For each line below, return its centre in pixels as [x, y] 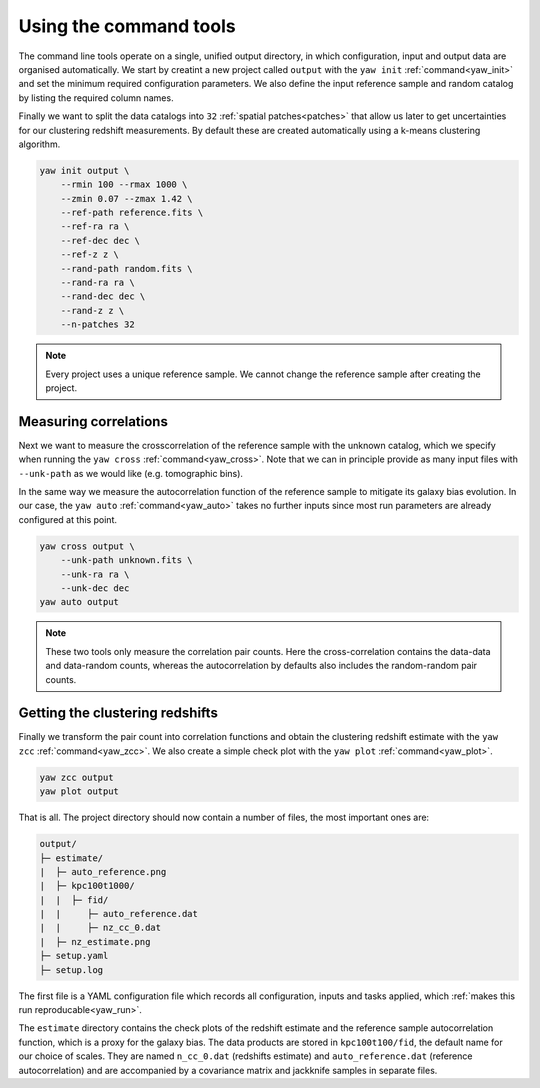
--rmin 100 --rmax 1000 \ [124, 184]
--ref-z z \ [90, 254]
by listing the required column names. [96, 97]
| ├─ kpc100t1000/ [87, 886]
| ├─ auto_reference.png [103, 871]
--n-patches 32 [97, 324]
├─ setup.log [71, 969]
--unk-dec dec [95, 588]
